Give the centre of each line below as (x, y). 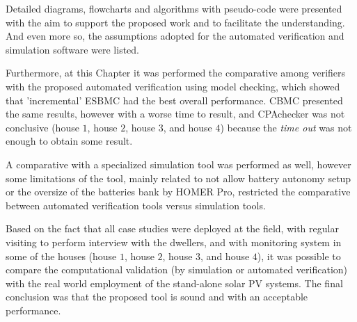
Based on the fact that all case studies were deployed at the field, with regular (172, 228)
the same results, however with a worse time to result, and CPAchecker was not (175, 114)
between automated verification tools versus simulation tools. (136, 205)
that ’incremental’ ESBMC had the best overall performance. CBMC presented (174, 100)
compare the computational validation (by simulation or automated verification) (177, 269)
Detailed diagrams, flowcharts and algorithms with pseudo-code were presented (174, 8)
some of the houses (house (61, 256)
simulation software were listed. (73, 49)
